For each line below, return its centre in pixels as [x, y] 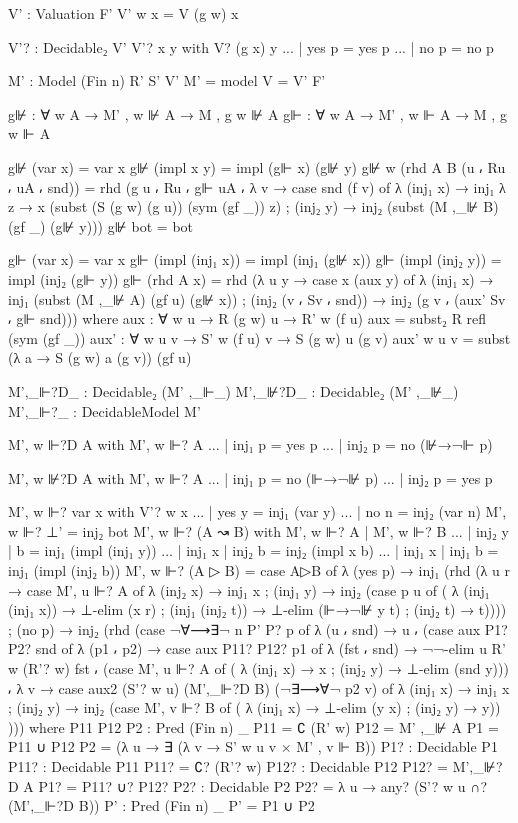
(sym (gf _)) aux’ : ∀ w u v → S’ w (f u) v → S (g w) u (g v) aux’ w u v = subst [259, 337]
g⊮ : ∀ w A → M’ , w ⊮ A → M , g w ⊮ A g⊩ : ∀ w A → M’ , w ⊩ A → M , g [257, 113]
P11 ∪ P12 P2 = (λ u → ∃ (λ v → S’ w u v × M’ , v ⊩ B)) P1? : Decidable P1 [253, 746]
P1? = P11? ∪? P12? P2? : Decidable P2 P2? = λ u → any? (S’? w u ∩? [262, 785]
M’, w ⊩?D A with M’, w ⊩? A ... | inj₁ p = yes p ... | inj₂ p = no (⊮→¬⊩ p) [250, 444]
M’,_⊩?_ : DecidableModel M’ [104, 410]
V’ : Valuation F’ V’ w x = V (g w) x [123, 13]
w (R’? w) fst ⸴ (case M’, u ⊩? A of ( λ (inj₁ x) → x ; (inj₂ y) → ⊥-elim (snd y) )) [258, 668]
